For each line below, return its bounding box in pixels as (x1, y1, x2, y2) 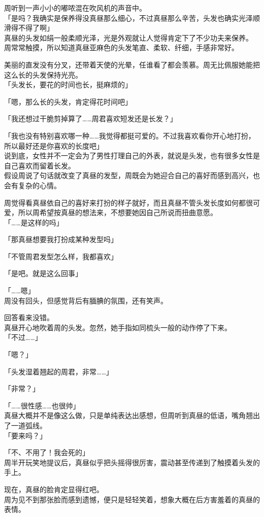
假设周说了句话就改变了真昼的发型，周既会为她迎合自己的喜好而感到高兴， (4, 170, 253, 181)
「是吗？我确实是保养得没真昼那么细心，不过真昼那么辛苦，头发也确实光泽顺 (4, 12, 260, 23)
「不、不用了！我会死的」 (4, 447, 89, 458)
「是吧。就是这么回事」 (4, 268, 82, 279)
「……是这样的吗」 (4, 217, 63, 227)
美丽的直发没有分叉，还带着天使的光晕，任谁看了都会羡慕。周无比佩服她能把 (4, 59, 260, 70)
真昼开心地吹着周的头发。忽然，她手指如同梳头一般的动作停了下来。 (4, 322, 232, 332)
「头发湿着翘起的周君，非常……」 (4, 366, 113, 376)
